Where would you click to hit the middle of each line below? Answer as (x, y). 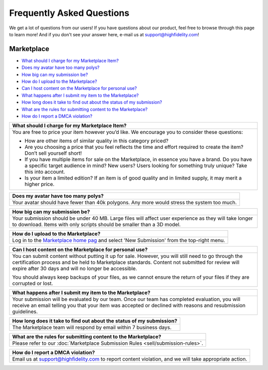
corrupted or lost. (33, 284)
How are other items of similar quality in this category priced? (97, 141)
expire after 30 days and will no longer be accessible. (75, 269)
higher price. (39, 185)
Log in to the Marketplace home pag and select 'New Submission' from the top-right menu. (119, 241)
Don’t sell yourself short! (53, 153)
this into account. (45, 172)
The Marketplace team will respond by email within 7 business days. (92, 327)
